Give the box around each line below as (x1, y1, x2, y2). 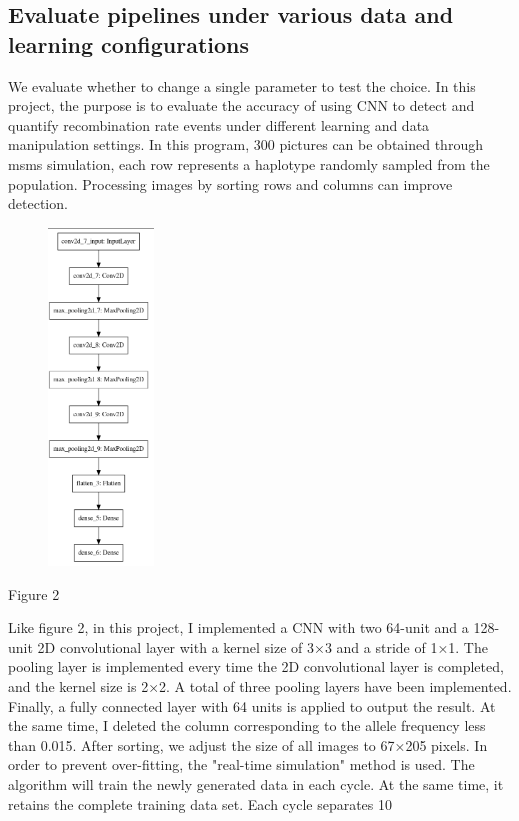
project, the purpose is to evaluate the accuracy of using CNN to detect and (8, 95, 475, 116)
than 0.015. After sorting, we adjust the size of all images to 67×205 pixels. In (8, 734, 488, 755)
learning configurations (8, 28, 250, 59)
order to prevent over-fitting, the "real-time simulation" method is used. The (8, 754, 475, 775)
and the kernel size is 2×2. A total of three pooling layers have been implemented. (8, 675, 512, 696)
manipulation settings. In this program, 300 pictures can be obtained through (8, 134, 483, 155)
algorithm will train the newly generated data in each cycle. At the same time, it (8, 773, 504, 794)
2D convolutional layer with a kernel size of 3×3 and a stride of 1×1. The (37, 636, 488, 657)
